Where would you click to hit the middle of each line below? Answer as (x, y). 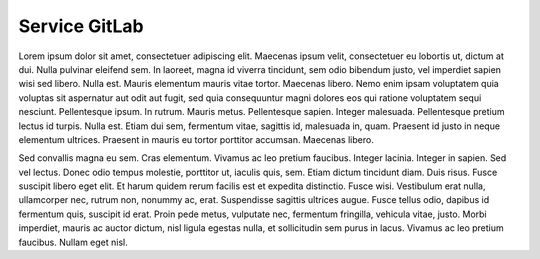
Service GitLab (81, 26)
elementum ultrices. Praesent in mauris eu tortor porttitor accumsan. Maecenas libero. (196, 139)
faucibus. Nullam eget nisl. (73, 242)
